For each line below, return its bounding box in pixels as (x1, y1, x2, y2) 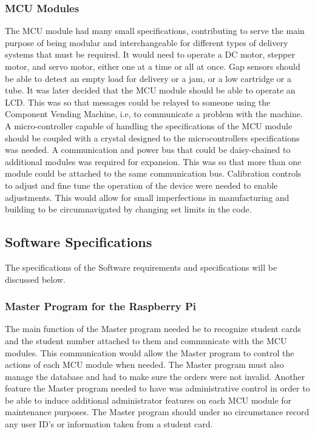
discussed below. (5, 273, 66, 285)
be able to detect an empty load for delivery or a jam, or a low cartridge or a (5, 72, 291, 84)
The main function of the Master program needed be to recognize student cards (5, 322, 301, 335)
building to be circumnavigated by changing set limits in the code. (5, 203, 252, 215)
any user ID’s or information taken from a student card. (5, 418, 213, 430)
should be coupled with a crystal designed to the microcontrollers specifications (5, 131, 300, 144)
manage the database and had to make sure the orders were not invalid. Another (5, 370, 305, 382)
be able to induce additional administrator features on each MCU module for (5, 393, 292, 406)
